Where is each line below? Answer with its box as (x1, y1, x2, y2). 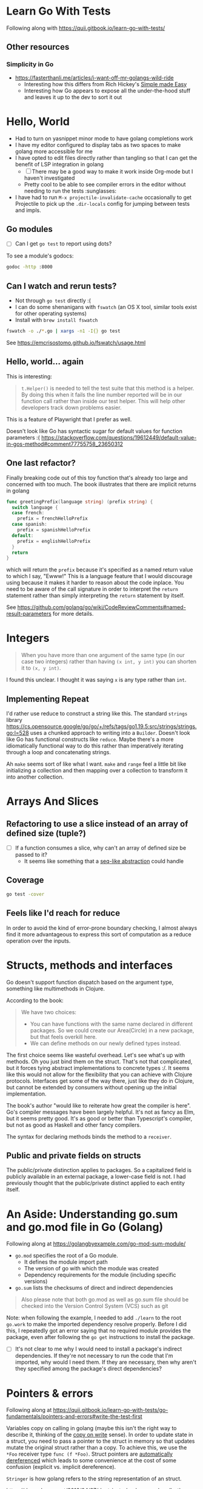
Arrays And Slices (6, 794, 99, 808)
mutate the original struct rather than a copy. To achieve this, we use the (6, 1444, 187, 1451)
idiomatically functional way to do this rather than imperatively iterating (6, 742, 184, 749)
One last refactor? (6, 458, 76, 468)
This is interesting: (6, 372, 53, 380)
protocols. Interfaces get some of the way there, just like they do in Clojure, (6, 1077, 195, 1085)
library (6, 717, 22, 723)
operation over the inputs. (6, 937, 71, 944)
